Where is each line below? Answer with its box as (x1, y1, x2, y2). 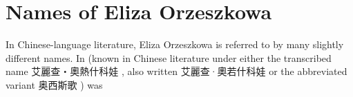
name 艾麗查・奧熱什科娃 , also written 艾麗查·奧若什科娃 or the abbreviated (6, 64, 347, 78)
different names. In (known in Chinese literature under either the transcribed (6, 50, 332, 65)
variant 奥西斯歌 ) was (6, 77, 103, 91)
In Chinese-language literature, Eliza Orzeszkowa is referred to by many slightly (6, 37, 344, 52)
